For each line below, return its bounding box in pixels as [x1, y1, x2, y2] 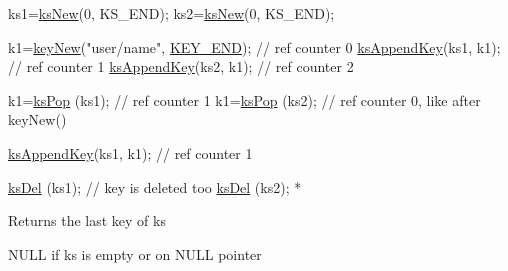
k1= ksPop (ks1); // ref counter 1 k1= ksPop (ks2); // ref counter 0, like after [8, 89, 481, 110]
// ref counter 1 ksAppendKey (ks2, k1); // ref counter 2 [8, 56, 354, 77]
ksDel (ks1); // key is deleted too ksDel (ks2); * [8, 176, 302, 197]
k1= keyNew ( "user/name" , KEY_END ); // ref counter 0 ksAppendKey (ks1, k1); [8, 36, 501, 57]
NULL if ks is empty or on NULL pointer [8, 243, 262, 264]
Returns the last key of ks [8, 210, 166, 231]
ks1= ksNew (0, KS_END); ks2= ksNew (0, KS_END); [8, 3, 335, 23]
